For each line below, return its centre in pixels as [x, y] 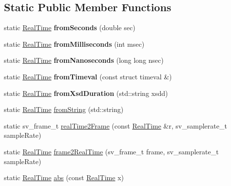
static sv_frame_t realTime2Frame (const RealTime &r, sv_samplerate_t [115, 125]
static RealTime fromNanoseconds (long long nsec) [84, 60]
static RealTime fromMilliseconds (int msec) [74, 44]
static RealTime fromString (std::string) [64, 109]
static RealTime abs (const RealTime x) [64, 177]
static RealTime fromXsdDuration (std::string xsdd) [86, 93]
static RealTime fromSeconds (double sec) [70, 28]
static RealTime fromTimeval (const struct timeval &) [88, 76]
